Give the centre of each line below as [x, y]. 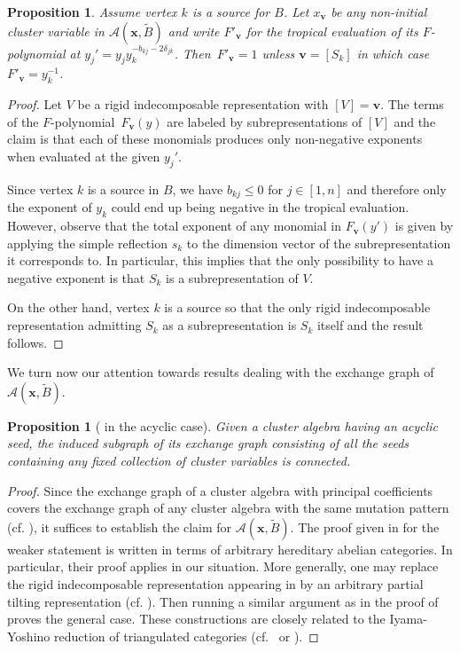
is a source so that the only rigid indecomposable [297, 307]
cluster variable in [56, 31]
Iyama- [408, 619]
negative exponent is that [76, 277]
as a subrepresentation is [230, 325]
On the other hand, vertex [78, 307]
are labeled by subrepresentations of [265, 121]
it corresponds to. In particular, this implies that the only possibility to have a [220, 260]
